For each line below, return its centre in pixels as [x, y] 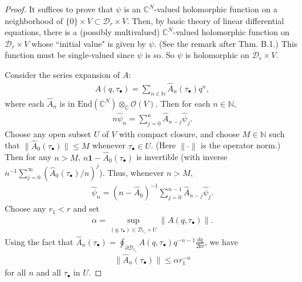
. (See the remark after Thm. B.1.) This [225, 43]
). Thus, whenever [132, 172]
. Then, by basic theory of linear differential [206, 20]
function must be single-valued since [70, 55]
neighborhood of [34, 20]
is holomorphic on [217, 55]
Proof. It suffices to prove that [59, 9]
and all [48, 272]
